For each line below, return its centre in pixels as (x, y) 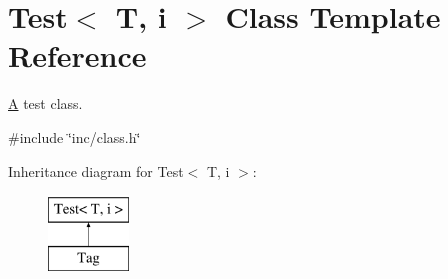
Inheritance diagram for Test (96, 170)
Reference (77, 55)
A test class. (45, 103)
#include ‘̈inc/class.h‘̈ (74, 136)
